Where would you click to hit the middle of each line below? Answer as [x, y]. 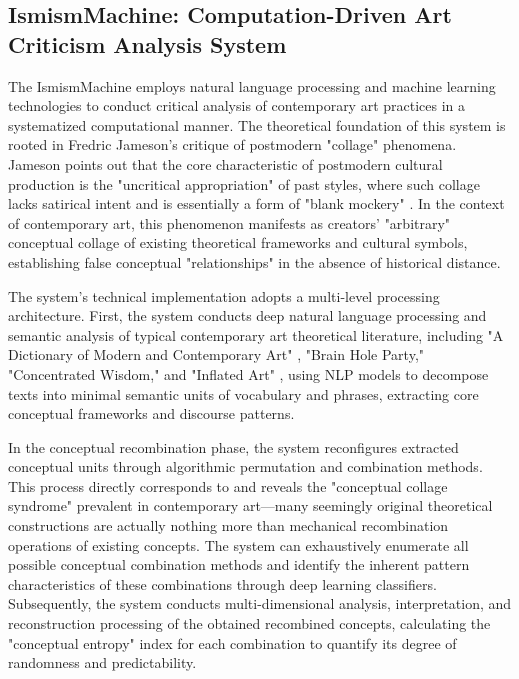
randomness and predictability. [102, 662]
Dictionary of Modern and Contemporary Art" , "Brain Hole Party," [216, 354]
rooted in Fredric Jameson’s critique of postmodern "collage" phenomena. [232, 144]
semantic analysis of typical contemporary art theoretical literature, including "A [256, 334]
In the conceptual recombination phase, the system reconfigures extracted [233, 446]
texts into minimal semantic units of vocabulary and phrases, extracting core [243, 393]
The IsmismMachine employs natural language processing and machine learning [252, 85]
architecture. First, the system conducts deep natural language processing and [247, 315]
